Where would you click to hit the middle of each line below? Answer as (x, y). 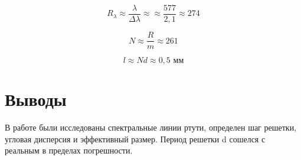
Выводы (36, 99)
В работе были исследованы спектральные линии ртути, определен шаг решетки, (151, 127)
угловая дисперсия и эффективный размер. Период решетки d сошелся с (135, 139)
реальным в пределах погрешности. (69, 150)
